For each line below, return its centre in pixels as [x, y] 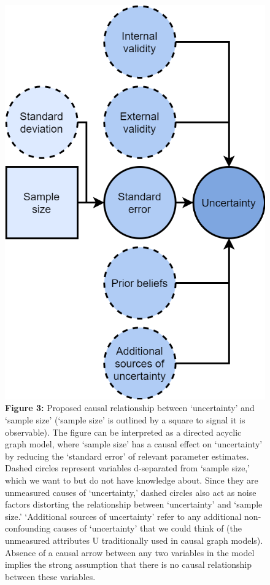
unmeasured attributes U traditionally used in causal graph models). [134, 540]
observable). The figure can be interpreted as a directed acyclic [123, 432]
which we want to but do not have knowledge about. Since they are [132, 480]
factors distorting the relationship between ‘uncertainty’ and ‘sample [134, 504]
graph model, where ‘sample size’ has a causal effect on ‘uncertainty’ [134, 444]
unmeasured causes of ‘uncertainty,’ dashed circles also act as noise [131, 492]
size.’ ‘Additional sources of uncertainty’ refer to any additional [123, 516]
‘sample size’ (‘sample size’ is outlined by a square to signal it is [125, 419]
